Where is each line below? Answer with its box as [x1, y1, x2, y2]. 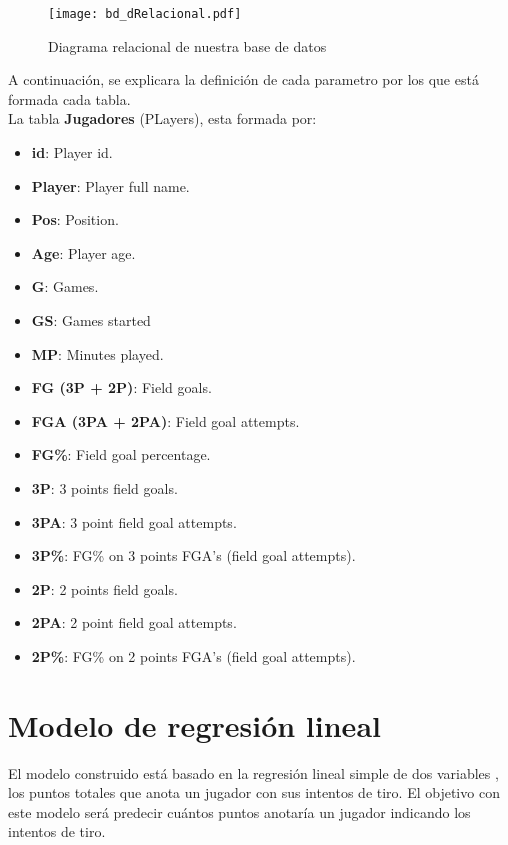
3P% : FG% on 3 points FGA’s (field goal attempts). [31, 545, 356, 566]
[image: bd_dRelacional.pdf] [48, 7, 242, 21]
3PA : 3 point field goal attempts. [31, 511, 237, 532]
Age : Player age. [31, 242, 136, 263]
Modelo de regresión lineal [8, 704, 381, 745]
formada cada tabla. [8, 88, 131, 109]
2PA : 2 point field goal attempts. [31, 612, 237, 633]
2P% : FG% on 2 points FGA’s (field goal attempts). [31, 645, 356, 666]
